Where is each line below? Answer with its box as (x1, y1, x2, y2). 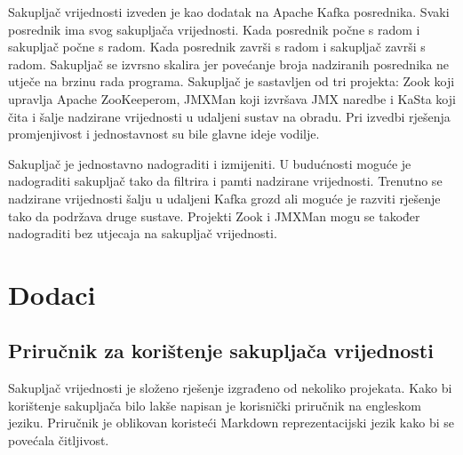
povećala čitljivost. (8, 431, 109, 450)
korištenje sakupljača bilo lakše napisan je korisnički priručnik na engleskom (8, 395, 421, 414)
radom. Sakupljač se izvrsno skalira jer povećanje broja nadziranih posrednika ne (8, 54, 450, 73)
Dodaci (8, 275, 96, 312)
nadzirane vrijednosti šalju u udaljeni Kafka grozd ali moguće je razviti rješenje (8, 188, 441, 207)
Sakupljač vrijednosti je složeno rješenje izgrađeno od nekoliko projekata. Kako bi (8, 379, 452, 397)
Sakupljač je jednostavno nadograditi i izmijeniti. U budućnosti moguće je (8, 154, 411, 172)
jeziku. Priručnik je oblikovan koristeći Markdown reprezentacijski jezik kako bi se (8, 413, 454, 432)
